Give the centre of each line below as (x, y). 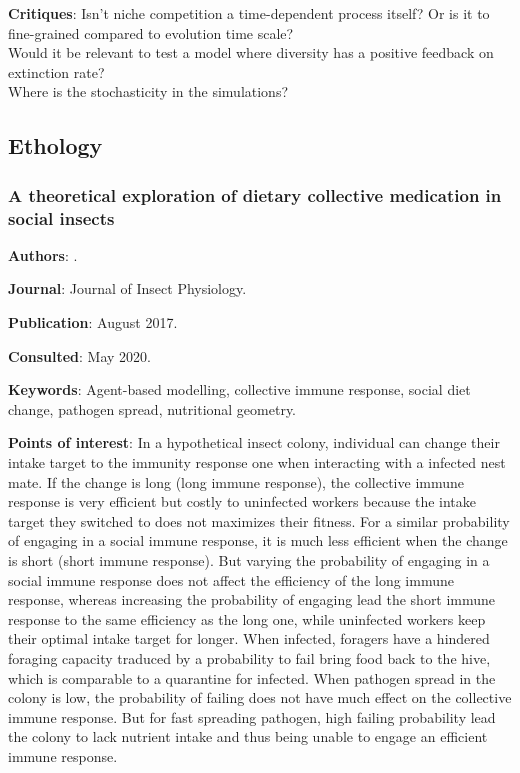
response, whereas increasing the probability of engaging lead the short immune (252, 599)
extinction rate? (56, 71)
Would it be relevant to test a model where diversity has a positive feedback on (251, 52)
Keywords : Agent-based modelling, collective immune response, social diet (239, 389)
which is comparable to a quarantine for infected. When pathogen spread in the (252, 677)
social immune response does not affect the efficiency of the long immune (231, 579)
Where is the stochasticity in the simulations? (148, 91)
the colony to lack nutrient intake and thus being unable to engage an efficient (248, 736)
